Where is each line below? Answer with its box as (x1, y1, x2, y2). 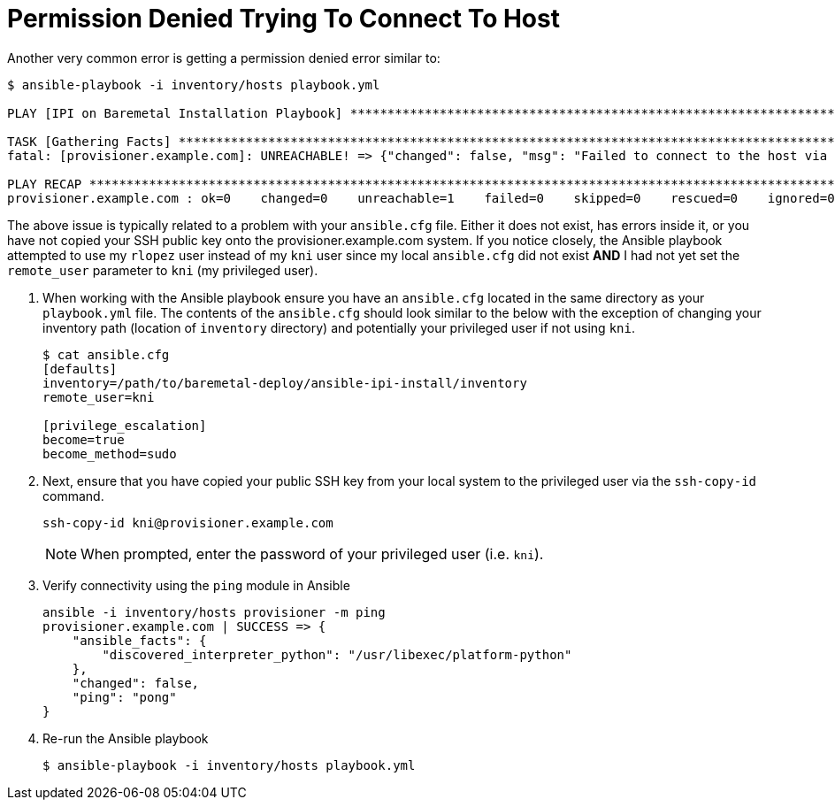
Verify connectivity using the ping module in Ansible (42, 577, 350, 593)
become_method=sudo (42, 446, 177, 461)
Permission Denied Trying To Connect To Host (7, 4, 560, 34)
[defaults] (42, 361, 118, 376)
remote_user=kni (42, 389, 155, 404)
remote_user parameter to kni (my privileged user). (7, 262, 318, 278)
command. (42, 488, 104, 503)
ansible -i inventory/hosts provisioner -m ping (42, 604, 386, 619)
